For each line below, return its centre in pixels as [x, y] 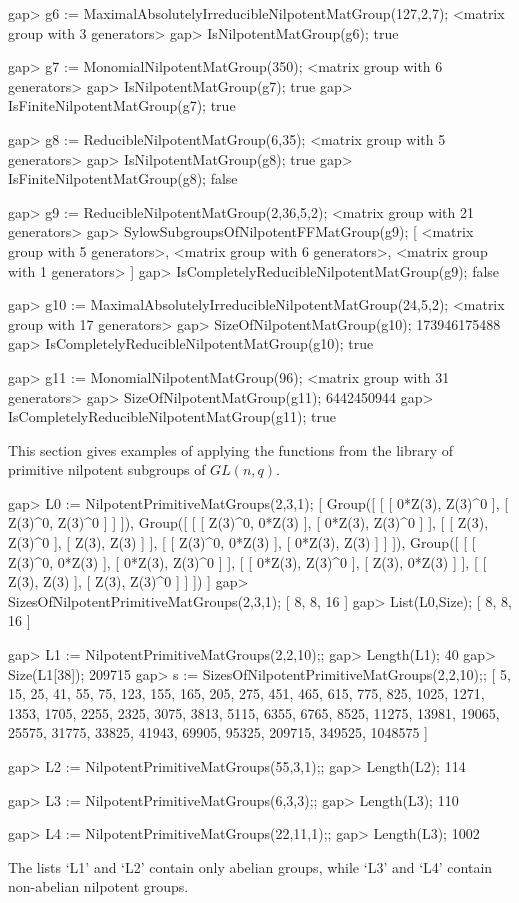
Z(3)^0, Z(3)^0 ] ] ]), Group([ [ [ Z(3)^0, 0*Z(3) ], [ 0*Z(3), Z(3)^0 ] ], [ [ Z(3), [248, 522]
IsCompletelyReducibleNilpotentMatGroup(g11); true [172, 416]
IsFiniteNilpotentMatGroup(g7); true [122, 105]
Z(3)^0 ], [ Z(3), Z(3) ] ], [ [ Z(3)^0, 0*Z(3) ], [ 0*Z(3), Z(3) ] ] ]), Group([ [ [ [242, 542]
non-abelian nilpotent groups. [98, 886]
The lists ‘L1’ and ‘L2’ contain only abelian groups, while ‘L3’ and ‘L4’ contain [250, 866]
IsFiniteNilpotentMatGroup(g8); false [123, 178]
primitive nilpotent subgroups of [107, 469]
